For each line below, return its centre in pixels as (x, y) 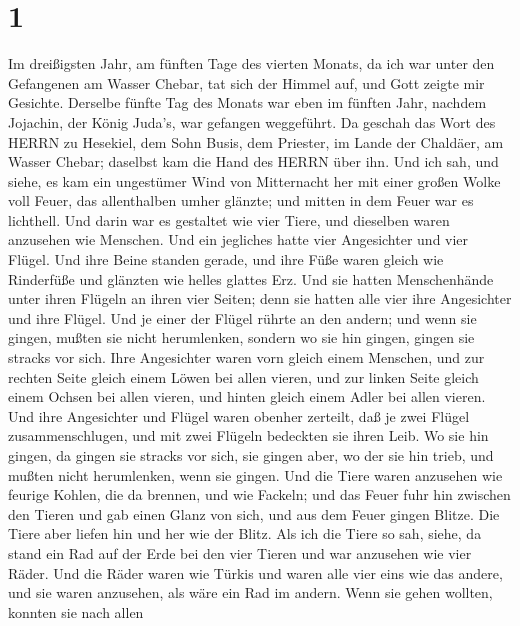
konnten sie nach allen (76, 611)
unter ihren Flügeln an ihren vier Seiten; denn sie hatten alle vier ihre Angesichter (260, 298)
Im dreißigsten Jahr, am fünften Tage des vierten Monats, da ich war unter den (251, 63)
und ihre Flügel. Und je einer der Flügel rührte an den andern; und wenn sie (242, 317)
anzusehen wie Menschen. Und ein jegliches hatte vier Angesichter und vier (238, 239)
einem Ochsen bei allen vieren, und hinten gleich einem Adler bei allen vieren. (247, 396)
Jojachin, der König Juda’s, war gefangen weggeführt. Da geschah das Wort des (252, 121)
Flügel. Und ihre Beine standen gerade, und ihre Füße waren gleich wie (226, 259)
